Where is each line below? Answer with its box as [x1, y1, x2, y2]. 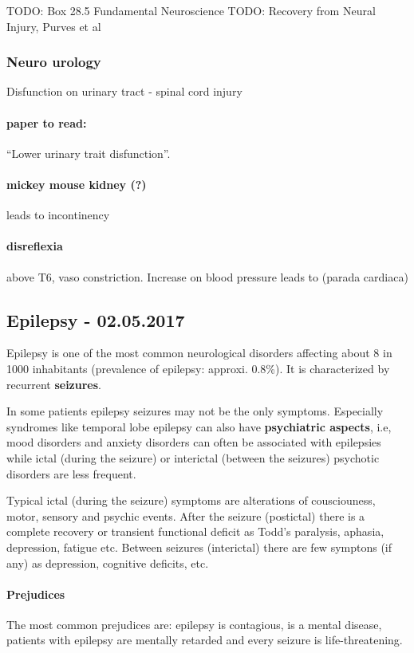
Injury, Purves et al [6, 18, 101, 34]
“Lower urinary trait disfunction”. [6, 144, 171, 161]
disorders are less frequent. [6, 465, 136, 482]
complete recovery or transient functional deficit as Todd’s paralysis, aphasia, [6, 523, 384, 540]
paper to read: [6, 114, 87, 131]
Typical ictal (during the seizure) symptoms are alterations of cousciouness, [6, 492, 376, 509]
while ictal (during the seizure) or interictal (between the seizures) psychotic [6, 449, 380, 466]
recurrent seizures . [6, 376, 101, 392]
